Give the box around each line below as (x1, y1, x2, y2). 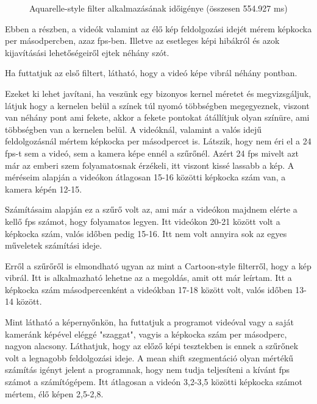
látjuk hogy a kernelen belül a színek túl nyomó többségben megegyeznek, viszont (5, 99, 310, 112)
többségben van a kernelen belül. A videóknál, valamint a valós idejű (5, 122, 262, 135)
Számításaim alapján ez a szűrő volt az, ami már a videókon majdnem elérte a (5, 203, 297, 216)
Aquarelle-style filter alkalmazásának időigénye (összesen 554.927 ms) (29, 2, 288, 14)
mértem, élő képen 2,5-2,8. (5, 387, 104, 400)
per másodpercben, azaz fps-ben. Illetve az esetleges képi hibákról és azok (5, 34, 280, 47)
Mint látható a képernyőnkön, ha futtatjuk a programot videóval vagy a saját (5, 316, 294, 328)
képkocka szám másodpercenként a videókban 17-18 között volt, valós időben (5, 283, 293, 296)
